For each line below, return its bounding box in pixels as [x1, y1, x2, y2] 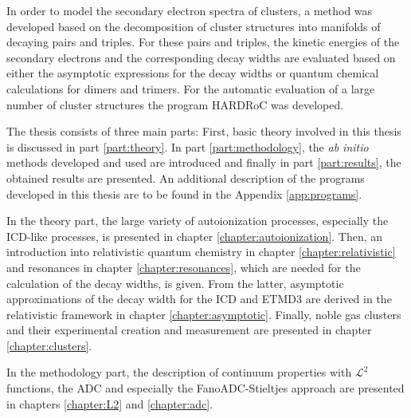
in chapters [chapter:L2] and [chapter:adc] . [6, 395, 213, 412]
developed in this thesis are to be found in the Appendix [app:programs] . [6, 185, 362, 202]
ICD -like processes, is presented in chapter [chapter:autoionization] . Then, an [6, 227, 383, 244]
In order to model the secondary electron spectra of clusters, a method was [6, 2, 373, 18]
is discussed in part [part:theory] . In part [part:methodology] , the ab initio [6, 138, 369, 155]
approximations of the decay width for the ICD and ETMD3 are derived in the [6, 290, 392, 307]
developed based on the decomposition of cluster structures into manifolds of [6, 18, 381, 34]
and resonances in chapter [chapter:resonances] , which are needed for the [6, 258, 361, 275]
